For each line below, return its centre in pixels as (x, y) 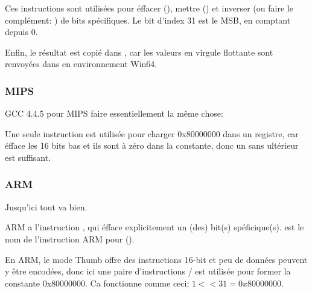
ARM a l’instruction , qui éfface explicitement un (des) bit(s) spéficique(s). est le (154, 227)
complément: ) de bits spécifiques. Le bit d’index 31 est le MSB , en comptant (148, 20)
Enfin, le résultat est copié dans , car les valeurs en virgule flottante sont (139, 52)
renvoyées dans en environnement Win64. (81, 64)
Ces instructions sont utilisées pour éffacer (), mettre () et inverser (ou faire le (149, 8)
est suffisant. (28, 157)
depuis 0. (21, 32)
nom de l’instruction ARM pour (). (70, 238)
